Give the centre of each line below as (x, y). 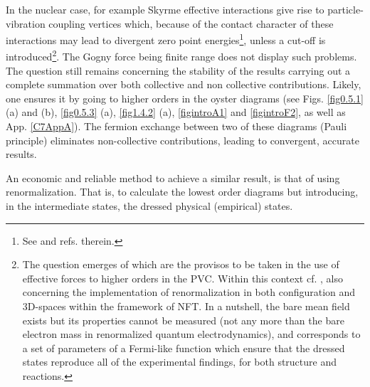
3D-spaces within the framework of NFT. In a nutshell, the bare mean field (186, 306)
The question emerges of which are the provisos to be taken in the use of (181, 264)
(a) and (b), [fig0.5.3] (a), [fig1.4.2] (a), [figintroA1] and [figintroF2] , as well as (176, 112)
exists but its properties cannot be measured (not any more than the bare (183, 320)
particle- (345, 9)
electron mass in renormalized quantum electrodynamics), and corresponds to (191, 334)
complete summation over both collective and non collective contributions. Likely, (184, 84)
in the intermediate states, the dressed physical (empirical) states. (149, 206)
